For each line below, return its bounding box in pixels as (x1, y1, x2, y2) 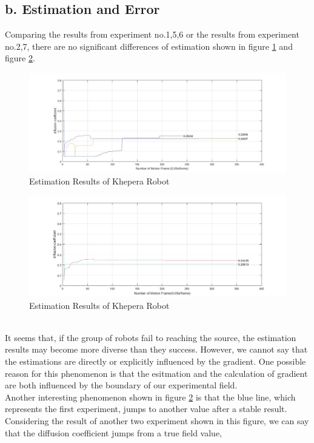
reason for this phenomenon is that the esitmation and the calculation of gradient (5, 367, 308, 379)
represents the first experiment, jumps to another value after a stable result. (5, 402, 287, 415)
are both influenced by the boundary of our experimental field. (5, 379, 238, 391)
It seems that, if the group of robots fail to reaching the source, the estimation (5, 331, 296, 343)
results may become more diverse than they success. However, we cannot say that (5, 343, 308, 356)
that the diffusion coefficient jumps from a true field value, (5, 426, 222, 439)
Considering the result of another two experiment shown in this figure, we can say (5, 414, 309, 427)
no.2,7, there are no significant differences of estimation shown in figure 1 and (5, 39, 293, 52)
